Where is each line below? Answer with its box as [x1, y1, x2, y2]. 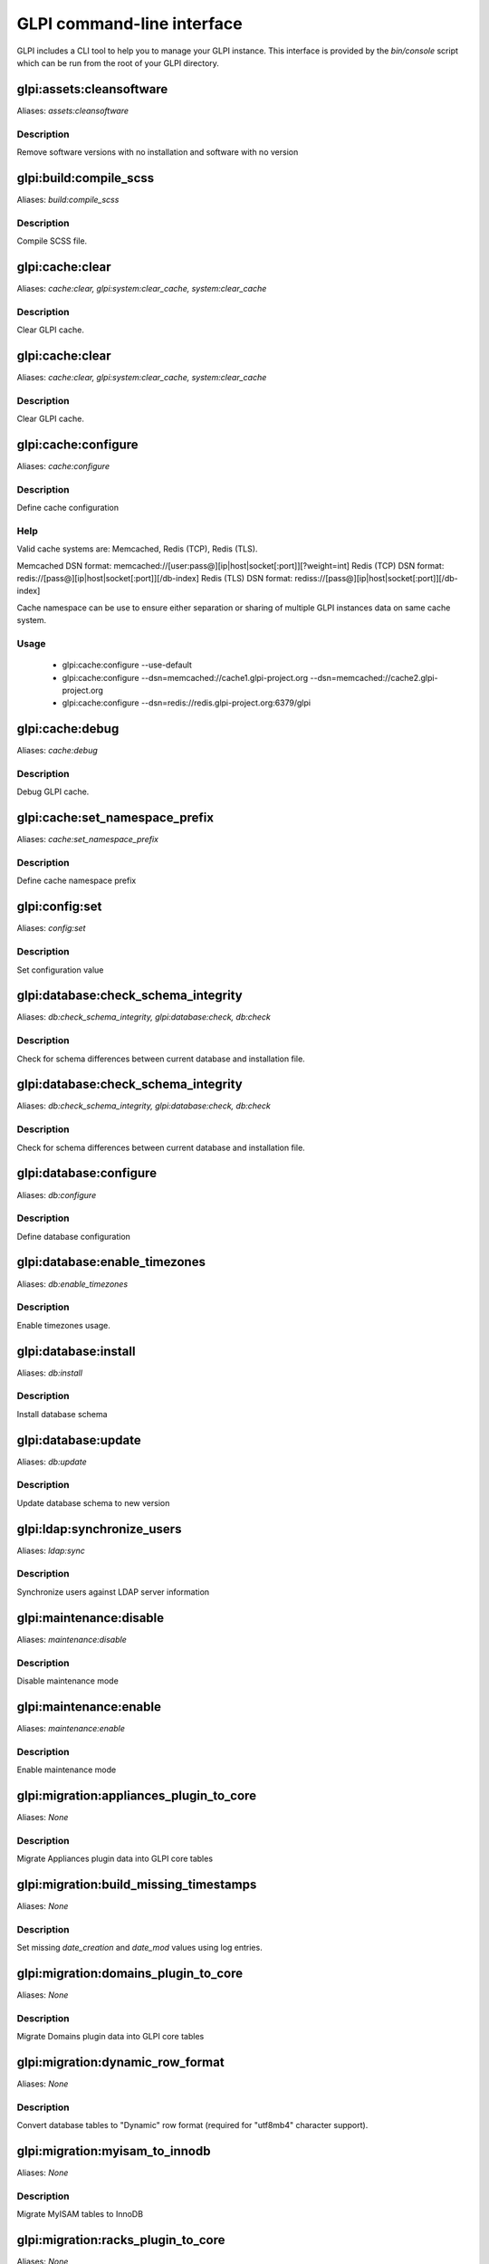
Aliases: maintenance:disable [16, 1634, 127, 1645]
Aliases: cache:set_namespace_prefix [16, 834, 158, 845]
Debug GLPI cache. [16, 786, 90, 797]
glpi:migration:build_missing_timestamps [16, 1876, 257, 1892]
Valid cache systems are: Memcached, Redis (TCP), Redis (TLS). [16, 543, 258, 554]
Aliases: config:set [16, 923, 86, 934]
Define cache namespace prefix [16, 875, 137, 887]
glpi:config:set [16, 899, 102, 915]
